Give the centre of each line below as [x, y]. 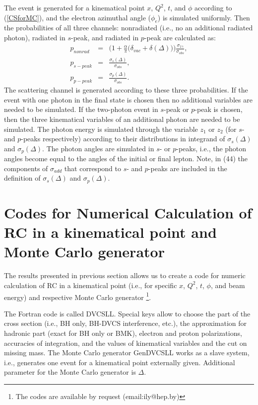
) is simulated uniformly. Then [204, 17]
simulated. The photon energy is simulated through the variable [101, 129]
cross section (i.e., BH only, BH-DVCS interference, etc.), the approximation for [126, 323]
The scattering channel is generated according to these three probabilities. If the [126, 90]
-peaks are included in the [188, 168]
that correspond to [93, 168]
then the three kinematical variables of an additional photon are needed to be [122, 119]
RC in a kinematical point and [110, 232]
